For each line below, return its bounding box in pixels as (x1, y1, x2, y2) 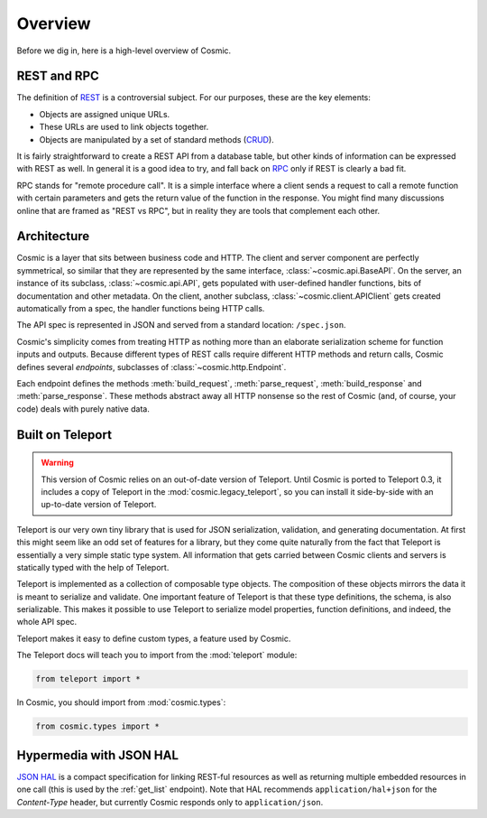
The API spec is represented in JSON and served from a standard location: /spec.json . (16, 320, 346, 330)
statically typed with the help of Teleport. (16, 562, 170, 572)
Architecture (16, 228, 90, 244)
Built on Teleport (16, 427, 113, 442)
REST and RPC (16, 69, 99, 84)
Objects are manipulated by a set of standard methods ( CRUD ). (39, 134, 274, 144)
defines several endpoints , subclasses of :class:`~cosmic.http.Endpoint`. (16, 361, 287, 372)
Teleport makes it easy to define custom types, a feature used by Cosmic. (16, 633, 291, 644)
